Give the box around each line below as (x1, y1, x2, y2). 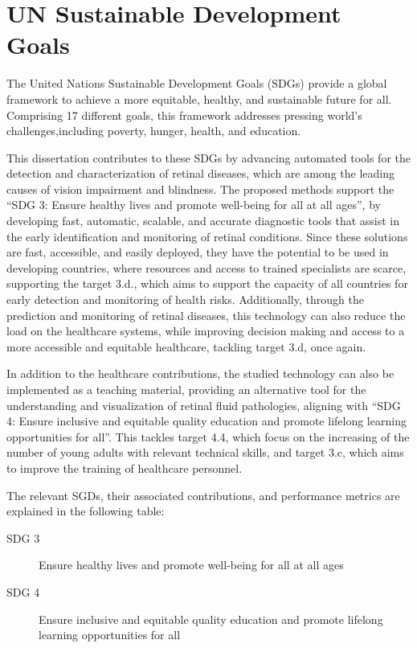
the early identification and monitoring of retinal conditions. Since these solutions (6, 228, 408, 244)
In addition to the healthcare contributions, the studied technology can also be (6, 365, 395, 382)
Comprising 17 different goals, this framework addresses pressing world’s (6, 106, 362, 123)
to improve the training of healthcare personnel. (6, 459, 243, 476)
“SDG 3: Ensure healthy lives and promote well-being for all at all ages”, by (6, 196, 381, 213)
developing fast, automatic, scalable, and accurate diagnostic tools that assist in (6, 212, 400, 229)
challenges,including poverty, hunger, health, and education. (6, 122, 301, 139)
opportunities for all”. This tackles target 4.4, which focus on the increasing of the (6, 428, 410, 445)
